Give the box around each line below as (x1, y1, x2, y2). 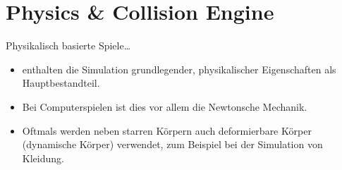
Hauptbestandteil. (22, 75, 100, 90)
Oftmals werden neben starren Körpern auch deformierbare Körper (22, 123, 312, 138)
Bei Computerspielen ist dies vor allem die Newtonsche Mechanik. (22, 99, 307, 114)
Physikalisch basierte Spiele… (6, 38, 131, 53)
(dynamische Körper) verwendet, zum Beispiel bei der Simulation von (22, 137, 323, 152)
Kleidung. (22, 150, 64, 165)
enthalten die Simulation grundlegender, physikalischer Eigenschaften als (22, 61, 336, 76)
